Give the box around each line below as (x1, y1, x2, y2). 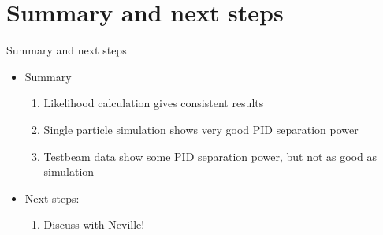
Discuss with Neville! (43, 216, 145, 233)
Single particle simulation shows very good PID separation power (43, 121, 359, 137)
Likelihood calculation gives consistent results (43, 95, 264, 111)
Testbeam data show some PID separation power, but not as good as (43, 147, 377, 164)
